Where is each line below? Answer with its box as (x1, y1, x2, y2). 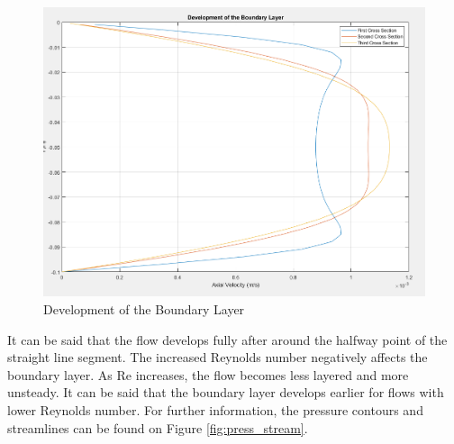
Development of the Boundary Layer (43, 300, 245, 319)
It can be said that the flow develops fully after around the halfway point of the (7, 330, 448, 349)
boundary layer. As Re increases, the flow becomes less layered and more (7, 365, 409, 384)
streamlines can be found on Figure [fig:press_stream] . (7, 418, 308, 437)
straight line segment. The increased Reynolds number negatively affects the (7, 348, 428, 367)
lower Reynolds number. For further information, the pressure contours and (7, 401, 423, 420)
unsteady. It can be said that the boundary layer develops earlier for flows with (7, 383, 444, 402)
